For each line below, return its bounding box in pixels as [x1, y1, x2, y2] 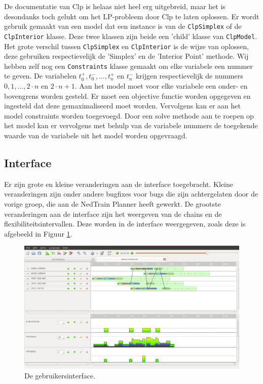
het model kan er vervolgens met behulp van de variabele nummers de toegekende [4, 120, 258, 131]
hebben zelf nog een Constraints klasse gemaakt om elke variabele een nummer [4, 60, 253, 71]
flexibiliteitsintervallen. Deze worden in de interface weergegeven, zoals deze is [4, 218, 246, 229]
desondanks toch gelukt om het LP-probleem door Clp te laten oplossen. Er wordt [4, 11, 259, 21]
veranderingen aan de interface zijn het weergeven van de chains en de [4, 208, 222, 219]
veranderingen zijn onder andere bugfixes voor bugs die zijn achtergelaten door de [4, 188, 258, 199]
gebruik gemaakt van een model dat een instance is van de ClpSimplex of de [4, 21, 242, 31]
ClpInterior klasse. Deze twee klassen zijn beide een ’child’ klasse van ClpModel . [4, 30, 257, 41]
